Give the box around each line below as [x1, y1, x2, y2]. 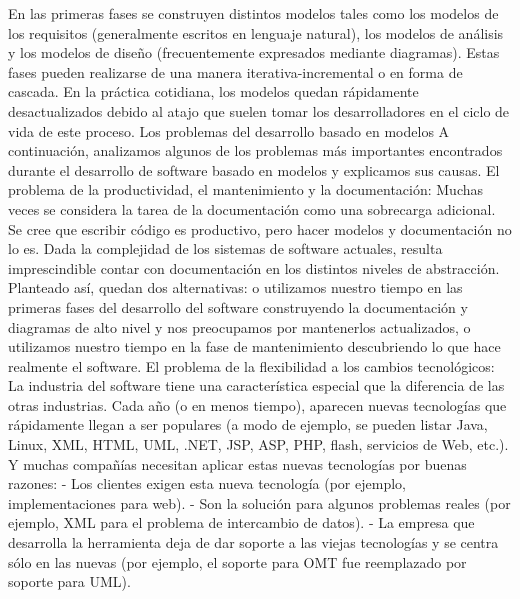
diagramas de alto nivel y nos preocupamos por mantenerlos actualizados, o [8, 316, 471, 337]
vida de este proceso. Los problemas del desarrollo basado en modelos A [8, 120, 450, 141]
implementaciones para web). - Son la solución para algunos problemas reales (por [8, 492, 511, 513]
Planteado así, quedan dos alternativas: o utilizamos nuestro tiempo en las [8, 277, 463, 298]
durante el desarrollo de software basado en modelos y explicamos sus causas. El [8, 159, 500, 180]
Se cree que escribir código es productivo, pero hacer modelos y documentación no [8, 218, 512, 239]
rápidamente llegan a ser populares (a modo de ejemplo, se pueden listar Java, [8, 414, 488, 435]
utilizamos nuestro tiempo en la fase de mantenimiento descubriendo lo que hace [8, 336, 501, 357]
